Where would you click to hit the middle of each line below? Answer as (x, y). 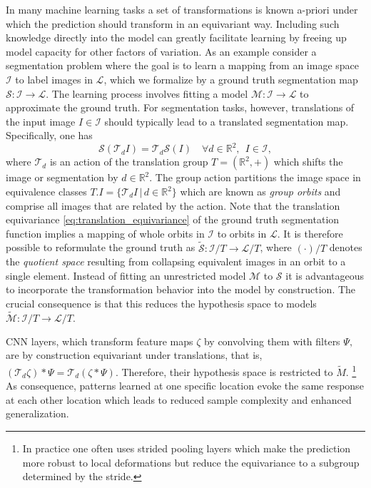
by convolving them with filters (272, 341)
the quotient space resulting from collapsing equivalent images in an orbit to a (176, 261)
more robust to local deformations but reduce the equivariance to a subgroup (191, 462)
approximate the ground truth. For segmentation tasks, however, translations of (180, 107)
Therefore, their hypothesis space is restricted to (227, 371)
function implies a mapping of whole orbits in (105, 233)
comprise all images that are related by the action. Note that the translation (173, 205)
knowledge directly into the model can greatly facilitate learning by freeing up (176, 37)
